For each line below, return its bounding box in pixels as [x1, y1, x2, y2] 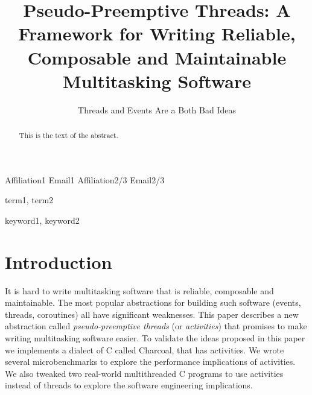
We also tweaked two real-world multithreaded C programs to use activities [5, 367, 284, 379]
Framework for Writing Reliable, [18, 21, 296, 46]
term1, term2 [5, 194, 54, 206]
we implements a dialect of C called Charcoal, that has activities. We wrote [5, 343, 284, 356]
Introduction [5, 249, 112, 274]
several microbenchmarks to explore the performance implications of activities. [5, 355, 296, 368]
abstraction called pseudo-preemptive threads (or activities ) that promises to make [5, 320, 307, 332]
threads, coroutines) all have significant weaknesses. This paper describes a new [5, 308, 299, 320]
